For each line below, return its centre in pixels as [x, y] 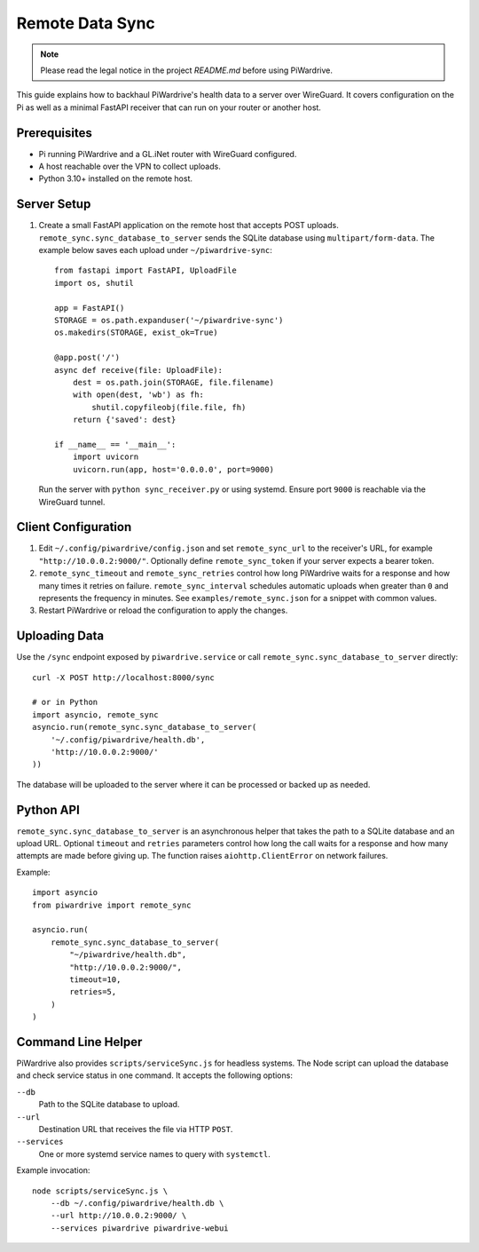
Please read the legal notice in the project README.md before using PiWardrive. [186, 70]
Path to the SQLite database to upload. [109, 1105]
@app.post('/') [87, 358]
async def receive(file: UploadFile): [139, 370]
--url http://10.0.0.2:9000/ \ [118, 1216]
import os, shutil [94, 283]
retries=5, [93, 992]
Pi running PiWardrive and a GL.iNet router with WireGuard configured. [168, 154]
